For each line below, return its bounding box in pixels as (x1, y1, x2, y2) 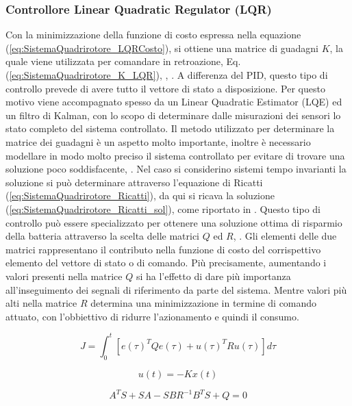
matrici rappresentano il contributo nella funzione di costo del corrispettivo (5, 242, 321, 256)
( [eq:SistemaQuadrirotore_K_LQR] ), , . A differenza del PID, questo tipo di (5, 68, 328, 81)
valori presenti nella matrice (5, 268, 123, 283)
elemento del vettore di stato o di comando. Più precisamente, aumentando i (5, 255, 327, 270)
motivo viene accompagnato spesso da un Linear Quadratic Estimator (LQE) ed (5, 94, 342, 109)
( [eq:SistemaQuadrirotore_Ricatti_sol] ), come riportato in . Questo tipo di (5, 201, 320, 216)
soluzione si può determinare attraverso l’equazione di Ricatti (5, 175, 263, 189)
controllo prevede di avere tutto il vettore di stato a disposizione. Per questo (5, 81, 325, 95)
